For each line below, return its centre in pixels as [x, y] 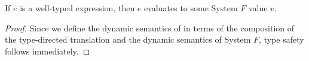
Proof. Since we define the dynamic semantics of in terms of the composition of [150, 28]
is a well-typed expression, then [77, 8]
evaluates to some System [191, 8]
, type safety [282, 39]
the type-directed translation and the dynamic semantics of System [128, 39]
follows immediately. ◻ [48, 51]
